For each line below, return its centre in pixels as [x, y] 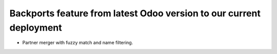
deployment [36, 28]
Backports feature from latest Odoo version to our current [135, 13]
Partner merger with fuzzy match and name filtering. [78, 43]
